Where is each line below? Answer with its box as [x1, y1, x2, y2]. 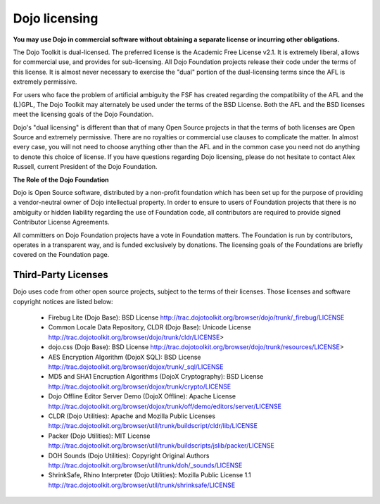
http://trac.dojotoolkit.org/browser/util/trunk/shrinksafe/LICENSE [48, 481, 236, 489]
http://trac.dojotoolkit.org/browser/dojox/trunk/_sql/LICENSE [48, 363, 224, 371]
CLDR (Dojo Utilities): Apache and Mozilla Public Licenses [48, 412, 216, 420]
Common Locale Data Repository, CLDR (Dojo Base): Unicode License [48, 323, 251, 332]
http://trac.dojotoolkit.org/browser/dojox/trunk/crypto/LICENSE [48, 382, 232, 391]
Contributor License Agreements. [13, 218, 110, 227]
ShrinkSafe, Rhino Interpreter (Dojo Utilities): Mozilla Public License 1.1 [48, 471, 251, 479]
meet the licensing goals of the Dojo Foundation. [13, 110, 154, 119]
